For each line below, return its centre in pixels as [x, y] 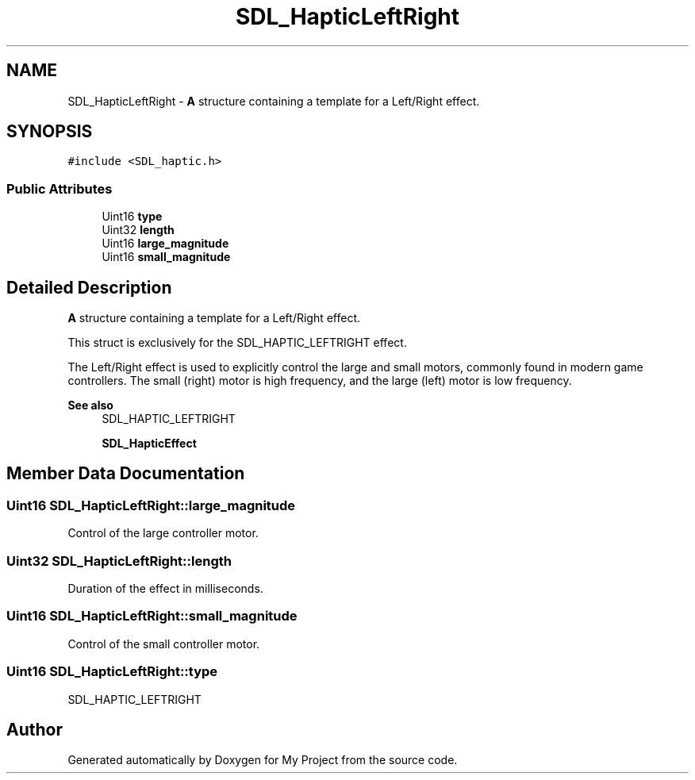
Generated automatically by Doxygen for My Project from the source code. [263, 760]
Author [35, 729]
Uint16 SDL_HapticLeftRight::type [112, 672]
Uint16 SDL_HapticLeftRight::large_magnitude [151, 505]
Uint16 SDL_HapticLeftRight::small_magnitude [152, 616]
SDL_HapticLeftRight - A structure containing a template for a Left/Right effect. [274, 101]
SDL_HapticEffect [149, 444]
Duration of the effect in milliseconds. [165, 588]
